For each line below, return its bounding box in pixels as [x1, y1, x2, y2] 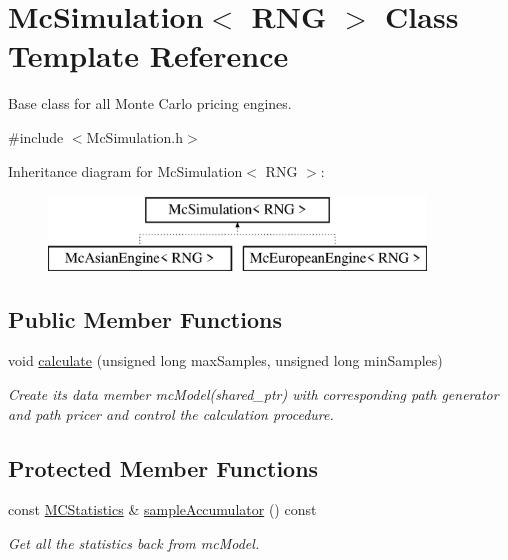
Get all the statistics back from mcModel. [8, 533, 260, 554]
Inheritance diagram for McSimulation [8, 160, 243, 181]
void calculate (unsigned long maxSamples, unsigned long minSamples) [8, 350, 443, 371]
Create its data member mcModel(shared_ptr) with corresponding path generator [8, 384, 499, 405]
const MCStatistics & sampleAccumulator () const [8, 499, 317, 520]
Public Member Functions [8, 303, 282, 334]
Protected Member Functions [8, 452, 319, 483]
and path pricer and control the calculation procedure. [8, 403, 334, 424]
